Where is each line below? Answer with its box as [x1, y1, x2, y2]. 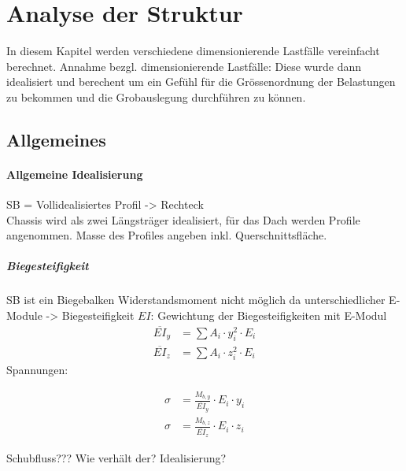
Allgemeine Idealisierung [6, 165, 143, 182]
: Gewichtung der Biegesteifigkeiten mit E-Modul [150, 307, 387, 324]
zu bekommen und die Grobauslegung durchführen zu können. [6, 88, 306, 105]
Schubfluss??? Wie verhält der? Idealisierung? [6, 449, 227, 465]
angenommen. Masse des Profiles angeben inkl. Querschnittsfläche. [6, 227, 327, 243]
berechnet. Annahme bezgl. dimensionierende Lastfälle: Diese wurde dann [6, 57, 362, 74]
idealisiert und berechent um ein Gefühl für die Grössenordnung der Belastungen [6, 73, 396, 90]
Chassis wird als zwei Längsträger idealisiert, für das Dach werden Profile [6, 211, 360, 228]
